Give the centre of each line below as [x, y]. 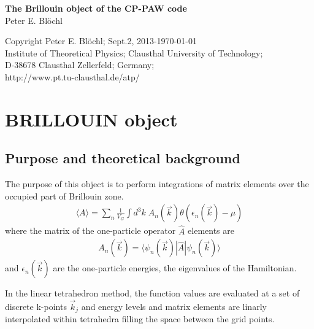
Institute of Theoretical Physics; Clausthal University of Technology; [134, 52]
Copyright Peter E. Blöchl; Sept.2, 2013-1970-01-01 [101, 41]
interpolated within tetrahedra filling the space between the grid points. [140, 319]
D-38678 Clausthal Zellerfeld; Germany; [80, 65]
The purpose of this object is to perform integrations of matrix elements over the [157, 184]
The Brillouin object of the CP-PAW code [96, 8]
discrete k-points [36, 307]
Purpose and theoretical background [123, 158]
